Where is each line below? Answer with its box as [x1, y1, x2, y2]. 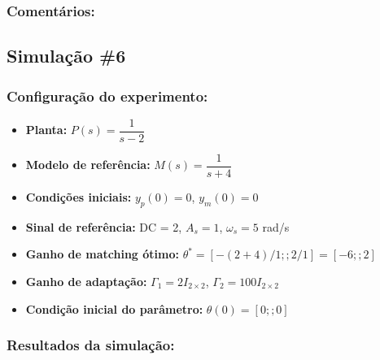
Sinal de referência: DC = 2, [25, 218, 182, 235]
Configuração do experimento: [7, 85, 208, 106]
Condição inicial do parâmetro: [25, 300, 203, 317]
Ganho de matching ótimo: [25, 245, 179, 262]
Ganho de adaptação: [25, 272, 147, 289]
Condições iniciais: [25, 188, 132, 205]
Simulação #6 [7, 43, 126, 68]
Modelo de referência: [25, 156, 151, 173]
